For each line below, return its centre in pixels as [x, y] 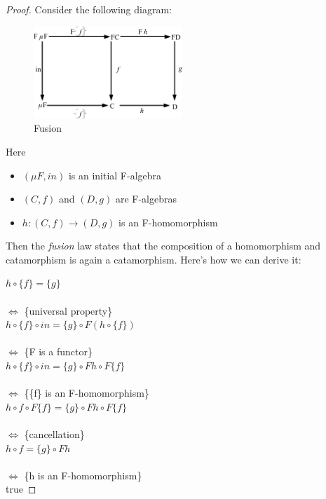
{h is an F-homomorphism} [83, 475]
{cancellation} [54, 434]
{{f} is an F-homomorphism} [87, 393]
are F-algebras [146, 199]
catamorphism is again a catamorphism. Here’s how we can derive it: [154, 259]
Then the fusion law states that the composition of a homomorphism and [163, 246]
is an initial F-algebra [115, 175]
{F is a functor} [58, 351]
